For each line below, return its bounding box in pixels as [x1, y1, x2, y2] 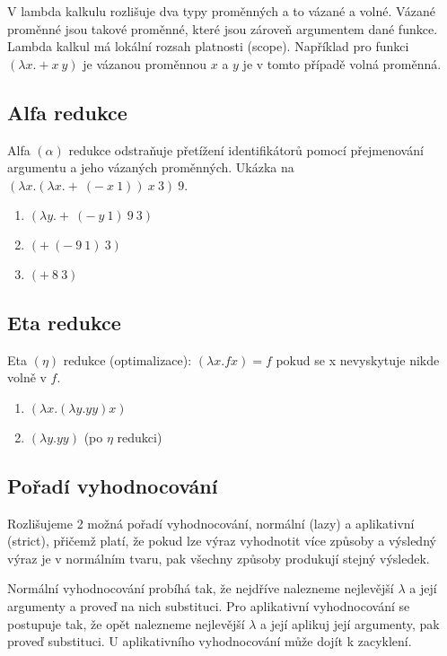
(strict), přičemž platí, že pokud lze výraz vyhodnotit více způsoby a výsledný [7, 531, 436, 550]
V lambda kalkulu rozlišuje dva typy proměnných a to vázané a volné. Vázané [7, 2, 435, 20]
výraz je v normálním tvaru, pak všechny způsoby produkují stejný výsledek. [7, 548, 430, 567]
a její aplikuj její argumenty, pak [260, 614, 440, 633]
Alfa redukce [7, 98, 127, 126]
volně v [7, 368, 47, 387]
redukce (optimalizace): [63, 350, 192, 369]
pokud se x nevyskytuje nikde [276, 350, 440, 369]
